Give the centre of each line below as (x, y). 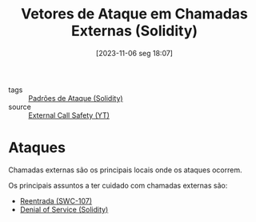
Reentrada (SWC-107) (56, 200)
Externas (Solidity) (134, 31)
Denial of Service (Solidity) (64, 209)
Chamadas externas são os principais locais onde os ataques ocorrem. (125, 170)
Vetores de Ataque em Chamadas (134, 14)
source (20, 107)
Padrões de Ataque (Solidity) (76, 98)
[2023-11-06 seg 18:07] (134, 53)
